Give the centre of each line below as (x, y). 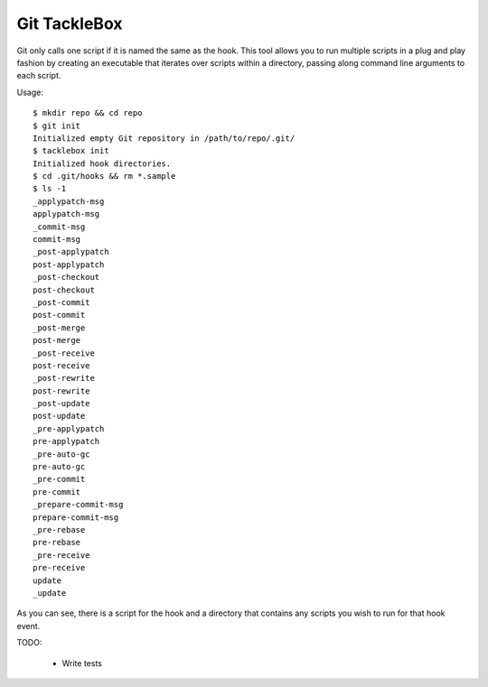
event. (28, 626)
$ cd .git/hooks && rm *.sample (104, 176)
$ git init (57, 125)
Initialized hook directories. (102, 163)
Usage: (30, 92)
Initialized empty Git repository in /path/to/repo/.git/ (164, 138)
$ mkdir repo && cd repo (88, 113)
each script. (39, 76)
